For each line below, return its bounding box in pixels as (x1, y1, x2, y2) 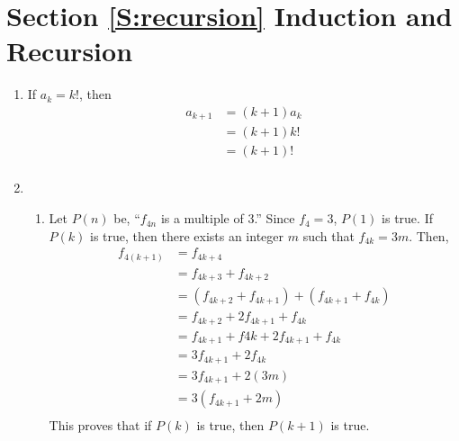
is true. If (382, 209, 433, 228)
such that (302, 226, 355, 245)
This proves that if (49, 416, 152, 435)
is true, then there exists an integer (90, 226, 284, 245)
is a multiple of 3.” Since (160, 209, 295, 228)
